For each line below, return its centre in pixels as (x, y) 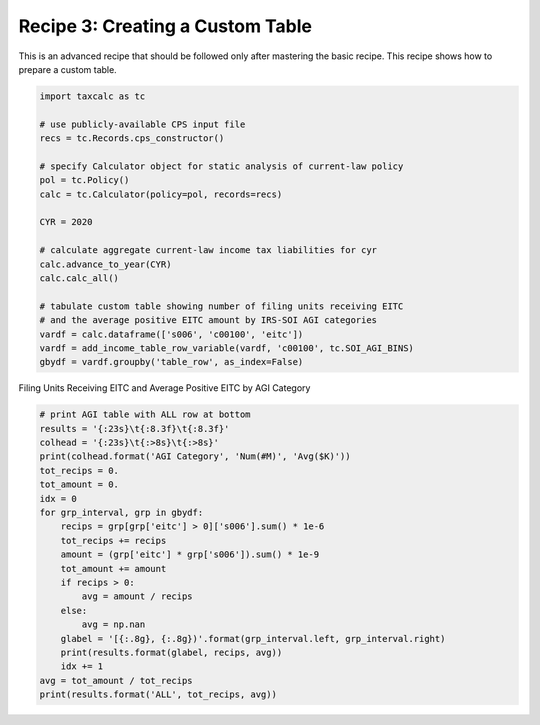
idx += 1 (82, 666)
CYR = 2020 (66, 222)
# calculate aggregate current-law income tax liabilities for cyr (208, 250)
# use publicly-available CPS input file (142, 124)
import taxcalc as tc (92, 96)
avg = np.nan (113, 624)
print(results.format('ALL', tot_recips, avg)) (158, 694)
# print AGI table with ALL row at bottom (145, 414)
